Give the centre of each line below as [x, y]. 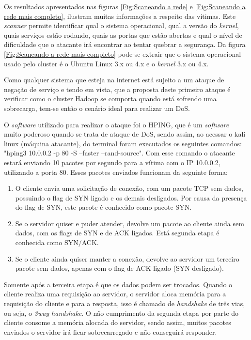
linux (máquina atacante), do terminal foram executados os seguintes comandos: [123, 143]
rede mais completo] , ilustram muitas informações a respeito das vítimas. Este [120, 16]
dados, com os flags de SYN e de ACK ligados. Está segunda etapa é [117, 233]
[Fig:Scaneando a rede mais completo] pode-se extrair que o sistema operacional [123, 54]
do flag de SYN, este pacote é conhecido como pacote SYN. [103, 207]
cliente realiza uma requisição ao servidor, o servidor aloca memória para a [115, 294]
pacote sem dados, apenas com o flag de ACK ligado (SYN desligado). [119, 268]
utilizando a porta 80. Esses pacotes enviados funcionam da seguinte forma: [116, 172]
